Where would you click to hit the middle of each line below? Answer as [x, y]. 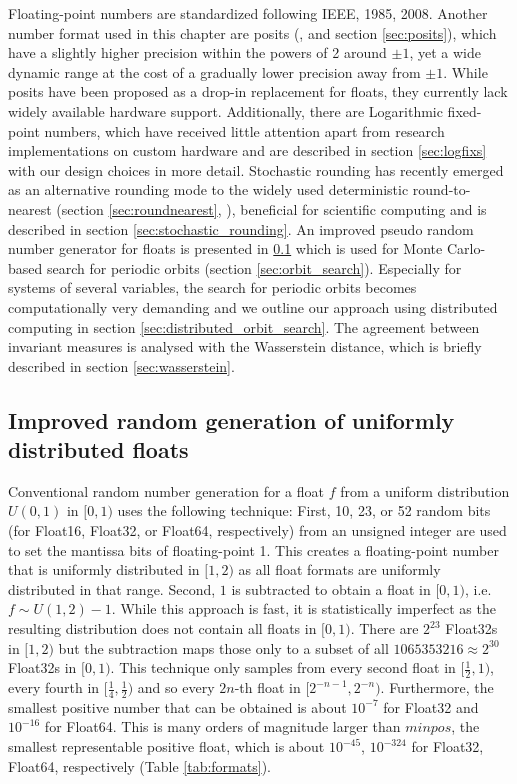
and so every [176, 687]
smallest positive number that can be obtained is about [177, 706]
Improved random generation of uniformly [231, 419]
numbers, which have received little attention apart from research [244, 130]
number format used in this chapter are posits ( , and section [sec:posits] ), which [252, 32]
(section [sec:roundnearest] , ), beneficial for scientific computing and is [271, 208]
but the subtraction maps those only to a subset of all [223, 647]
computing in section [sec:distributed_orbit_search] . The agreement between [244, 326]
